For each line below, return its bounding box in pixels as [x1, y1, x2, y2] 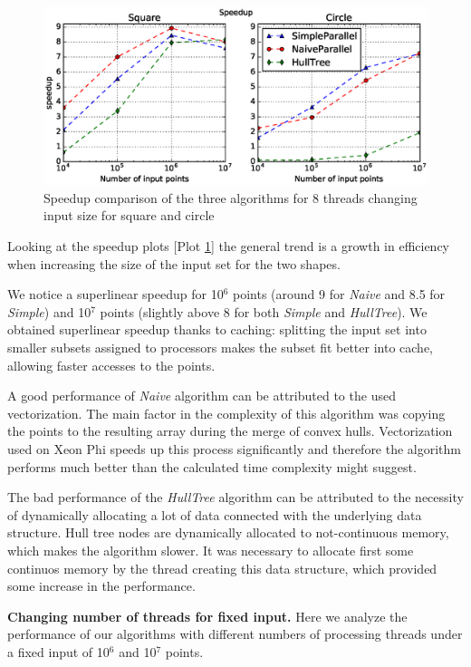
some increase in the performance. [7, 576, 196, 595]
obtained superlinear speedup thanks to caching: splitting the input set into [7, 320, 427, 339]
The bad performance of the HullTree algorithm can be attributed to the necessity [7, 488, 464, 507]
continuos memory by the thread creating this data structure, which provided [7, 558, 437, 577]
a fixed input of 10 [7, 642, 110, 661]
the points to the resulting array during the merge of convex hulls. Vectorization [7, 421, 453, 440]
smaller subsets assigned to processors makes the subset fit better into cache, [7, 338, 433, 357]
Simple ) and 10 [7, 302, 91, 321]
